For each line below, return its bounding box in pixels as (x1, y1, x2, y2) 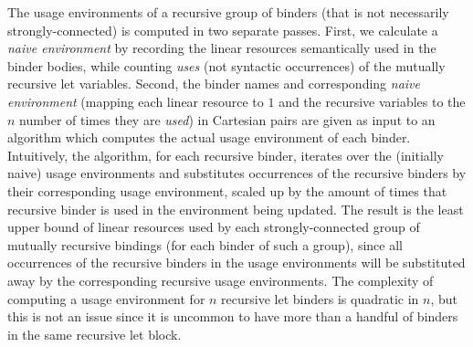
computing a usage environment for (7, 289, 205, 308)
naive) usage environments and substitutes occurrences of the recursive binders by (7, 163, 467, 183)
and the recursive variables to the (279, 91, 466, 110)
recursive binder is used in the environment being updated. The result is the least (7, 199, 464, 218)
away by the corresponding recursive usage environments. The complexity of (7, 270, 434, 289)
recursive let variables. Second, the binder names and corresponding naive (7, 74, 420, 93)
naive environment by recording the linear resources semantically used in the (7, 38, 436, 58)
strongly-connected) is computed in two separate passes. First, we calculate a (7, 20, 438, 39)
